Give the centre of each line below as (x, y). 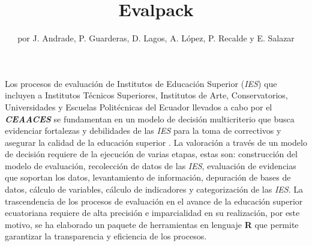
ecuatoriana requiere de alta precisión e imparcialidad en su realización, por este (152, 213)
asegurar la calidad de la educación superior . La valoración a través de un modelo (156, 142)
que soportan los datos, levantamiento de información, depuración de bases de (148, 177)
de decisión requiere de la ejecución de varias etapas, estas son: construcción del (151, 154)
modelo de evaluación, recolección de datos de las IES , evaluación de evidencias (151, 165)
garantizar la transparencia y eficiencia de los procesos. (106, 236)
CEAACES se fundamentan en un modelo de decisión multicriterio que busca (150, 118)
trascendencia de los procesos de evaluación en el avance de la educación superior (154, 201)
